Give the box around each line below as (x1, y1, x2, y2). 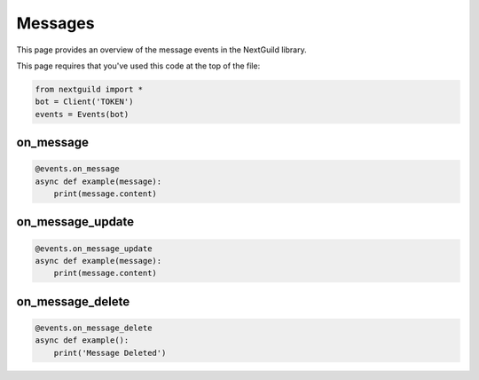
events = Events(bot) (35, 109, 130, 119)
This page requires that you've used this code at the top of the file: (16, 60, 261, 71)
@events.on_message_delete (35, 323, 153, 333)
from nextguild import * (35, 84, 144, 94)
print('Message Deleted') (53, 347, 167, 358)
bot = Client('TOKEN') (35, 97, 134, 107)
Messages (16, 13, 95, 33)
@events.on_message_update (35, 243, 153, 253)
